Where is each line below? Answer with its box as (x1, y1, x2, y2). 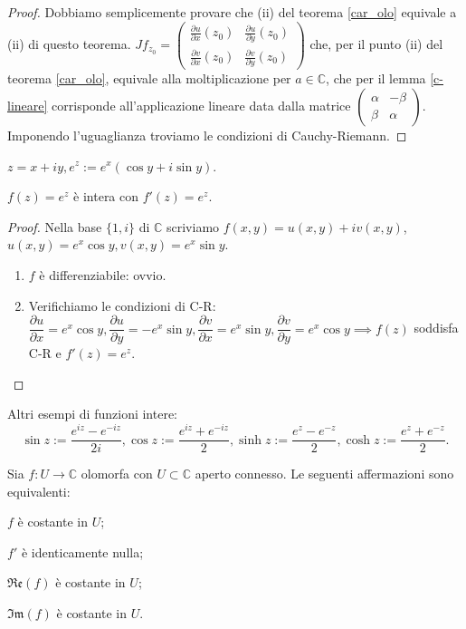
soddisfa (414, 318, 459, 337)
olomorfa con (81, 464, 153, 483)
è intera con (73, 187, 139, 206)
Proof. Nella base (7, 217, 102, 236)
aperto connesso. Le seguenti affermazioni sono (195, 464, 454, 483)
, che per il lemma (326, 69, 426, 88)
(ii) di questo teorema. (7, 34, 131, 53)
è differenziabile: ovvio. (39, 265, 166, 284)
